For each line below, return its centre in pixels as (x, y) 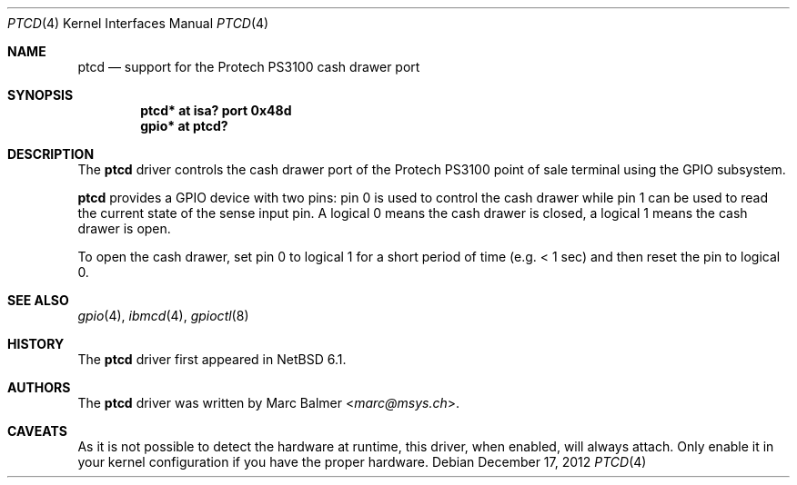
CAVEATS (37, 431)
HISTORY (36, 344)
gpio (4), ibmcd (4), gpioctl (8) (163, 316)
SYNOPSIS (40, 95)
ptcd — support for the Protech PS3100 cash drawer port (249, 67)
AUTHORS (39, 387)
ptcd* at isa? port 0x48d (216, 110)
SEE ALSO (38, 300)
